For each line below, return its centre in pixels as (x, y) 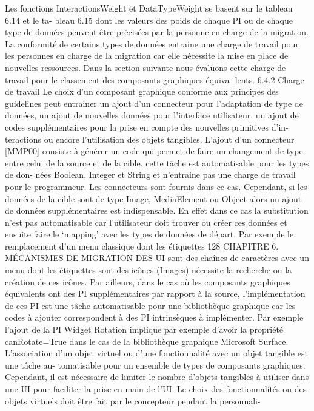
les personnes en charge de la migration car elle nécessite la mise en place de (147, 56)
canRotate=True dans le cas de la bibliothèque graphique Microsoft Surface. (147, 341)
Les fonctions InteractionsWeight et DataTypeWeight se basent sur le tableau (149, 8)
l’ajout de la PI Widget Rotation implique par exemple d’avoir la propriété (144, 329)
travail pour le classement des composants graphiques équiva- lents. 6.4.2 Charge (155, 79)
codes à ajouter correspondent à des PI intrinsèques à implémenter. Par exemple (154, 317)
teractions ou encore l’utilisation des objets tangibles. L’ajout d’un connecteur (150, 139)
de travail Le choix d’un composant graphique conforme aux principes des (142, 91)
